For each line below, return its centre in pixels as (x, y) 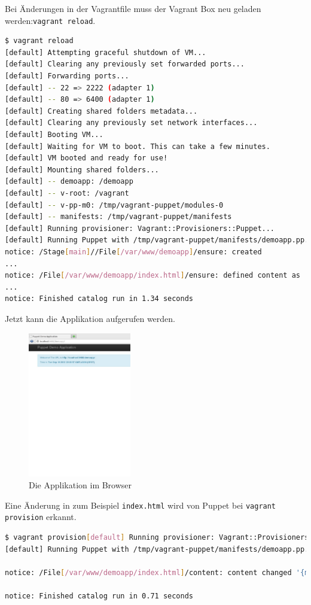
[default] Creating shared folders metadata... (101, 111)
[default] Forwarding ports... (67, 76)
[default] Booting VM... (54, 135)
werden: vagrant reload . (50, 20)
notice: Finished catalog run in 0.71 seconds (99, 596)
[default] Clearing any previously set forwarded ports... (125, 64)
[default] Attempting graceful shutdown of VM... (106, 52)
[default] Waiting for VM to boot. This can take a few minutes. (138, 146)
